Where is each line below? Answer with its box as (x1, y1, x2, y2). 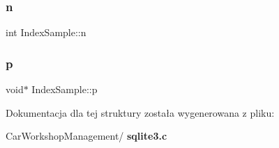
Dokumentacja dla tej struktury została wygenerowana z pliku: (6, 105, 275, 120)
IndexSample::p (31, 82, 98, 97)
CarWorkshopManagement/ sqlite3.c (6, 129, 167, 143)
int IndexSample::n (6, 25, 86, 40)
